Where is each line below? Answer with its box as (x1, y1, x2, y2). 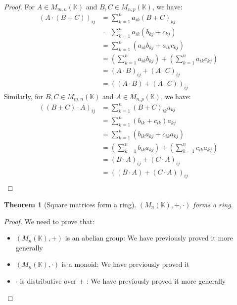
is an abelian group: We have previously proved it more (65, 233, 233, 243)
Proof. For (4, 1, 35, 11)
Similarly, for (4, 91, 44, 101)
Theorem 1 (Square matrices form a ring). (4, 199, 137, 209)
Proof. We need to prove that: (4, 216, 95, 226)
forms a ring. (193, 199, 233, 209)
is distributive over (20, 275, 77, 286)
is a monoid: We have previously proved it (61, 259, 190, 269)
